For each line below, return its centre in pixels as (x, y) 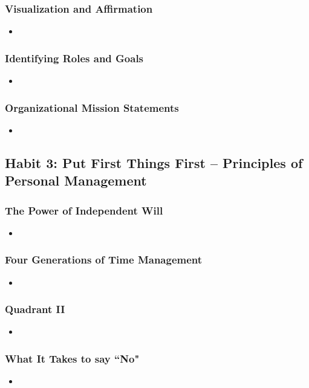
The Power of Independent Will (84, 210)
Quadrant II (35, 309)
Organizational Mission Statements (92, 107)
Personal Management (76, 180)
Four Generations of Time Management (104, 260)
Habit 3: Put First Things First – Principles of (154, 162)
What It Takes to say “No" (72, 358)
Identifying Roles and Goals (74, 58)
